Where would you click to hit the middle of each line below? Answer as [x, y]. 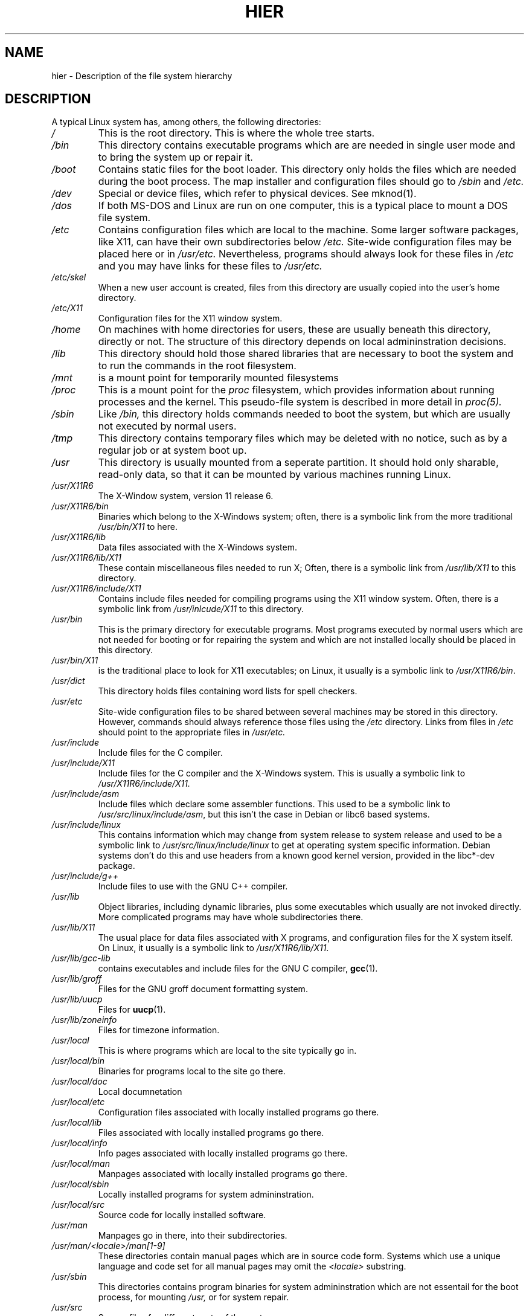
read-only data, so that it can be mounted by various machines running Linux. [274, 475]
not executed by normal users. [167, 426]
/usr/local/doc [79, 1082]
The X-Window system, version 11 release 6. [186, 496]
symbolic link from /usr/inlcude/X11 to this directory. [201, 609]
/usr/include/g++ [85, 876]
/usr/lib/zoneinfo [84, 1020]
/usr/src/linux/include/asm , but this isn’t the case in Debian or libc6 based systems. [264, 814]
